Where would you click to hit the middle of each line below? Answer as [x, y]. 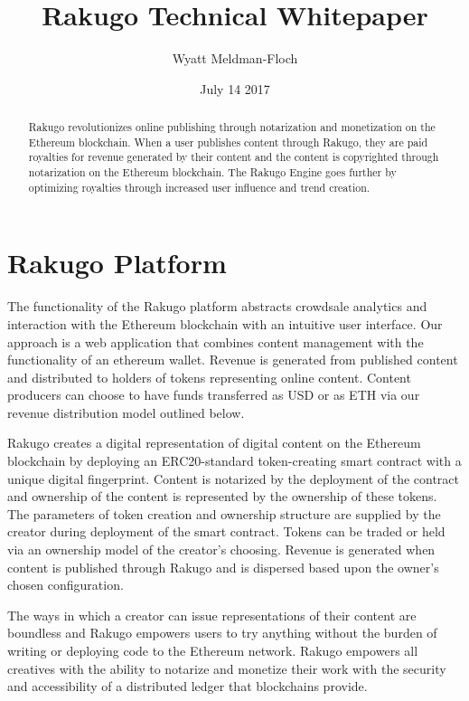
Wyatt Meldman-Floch [235, 58]
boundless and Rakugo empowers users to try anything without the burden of [222, 633]
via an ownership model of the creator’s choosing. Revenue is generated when [221, 549]
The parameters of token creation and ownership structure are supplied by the [224, 513]
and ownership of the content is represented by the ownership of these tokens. [222, 496]
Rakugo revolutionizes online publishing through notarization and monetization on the [232, 127]
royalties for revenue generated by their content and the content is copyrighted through [234, 157]
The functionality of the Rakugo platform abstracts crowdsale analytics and [217, 306]
